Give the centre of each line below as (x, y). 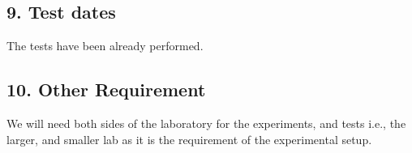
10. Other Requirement (106, 89)
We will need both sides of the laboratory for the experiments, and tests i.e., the (206, 123)
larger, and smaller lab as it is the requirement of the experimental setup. (189, 139)
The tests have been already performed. (105, 46)
